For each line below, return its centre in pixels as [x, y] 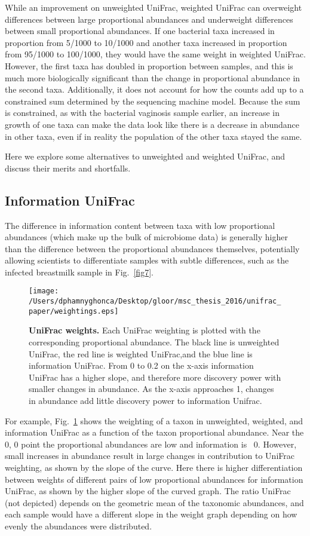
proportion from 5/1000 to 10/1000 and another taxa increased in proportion [146, 42]
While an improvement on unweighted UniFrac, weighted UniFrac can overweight [154, 7]
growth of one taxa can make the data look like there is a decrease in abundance [152, 124]
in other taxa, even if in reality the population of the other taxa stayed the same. [154, 136]
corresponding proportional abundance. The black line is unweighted [154, 342]
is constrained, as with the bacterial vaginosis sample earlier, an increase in [142, 113]
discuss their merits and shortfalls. [68, 168]
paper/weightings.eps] [74, 311]
